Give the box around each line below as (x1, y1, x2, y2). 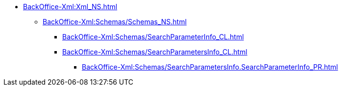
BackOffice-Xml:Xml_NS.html (23, 2, 118, 11)
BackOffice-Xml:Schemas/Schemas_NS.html (43, 18, 187, 26)
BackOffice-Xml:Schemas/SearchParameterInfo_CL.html (62, 33, 244, 41)
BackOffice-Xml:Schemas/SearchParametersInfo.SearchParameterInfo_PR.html (82, 63, 338, 71)
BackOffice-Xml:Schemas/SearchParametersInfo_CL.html (62, 48, 247, 56)
